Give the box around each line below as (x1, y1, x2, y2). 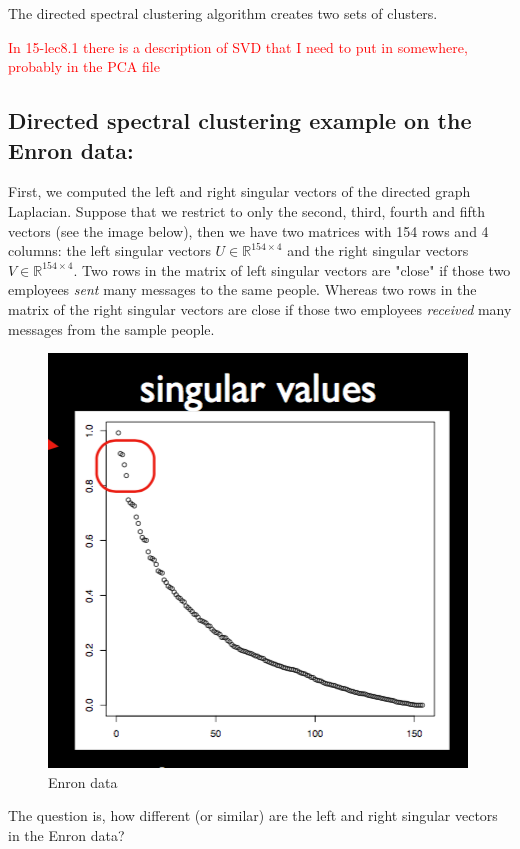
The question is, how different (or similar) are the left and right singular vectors (8, 805, 498, 826)
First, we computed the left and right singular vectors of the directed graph (8, 181, 471, 202)
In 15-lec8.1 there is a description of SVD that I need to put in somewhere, (8, 36, 468, 57)
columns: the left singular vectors (8, 240, 211, 261)
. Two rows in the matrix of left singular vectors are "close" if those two (73, 259, 511, 280)
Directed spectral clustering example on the (8, 105, 472, 136)
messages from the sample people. (8, 318, 215, 339)
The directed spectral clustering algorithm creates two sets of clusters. (8, 3, 438, 23)
